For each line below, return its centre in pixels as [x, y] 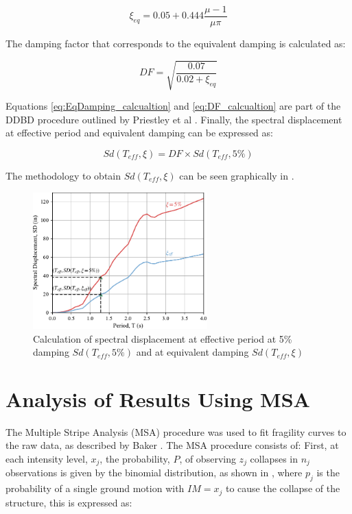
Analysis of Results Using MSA [158, 399]
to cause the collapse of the [283, 488]
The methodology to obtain [63, 175]
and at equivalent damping [192, 352]
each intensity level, [47, 458]
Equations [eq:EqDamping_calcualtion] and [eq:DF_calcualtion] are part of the [173, 106]
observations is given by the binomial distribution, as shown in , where [154, 473]
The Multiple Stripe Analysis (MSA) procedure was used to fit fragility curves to [176, 431]
